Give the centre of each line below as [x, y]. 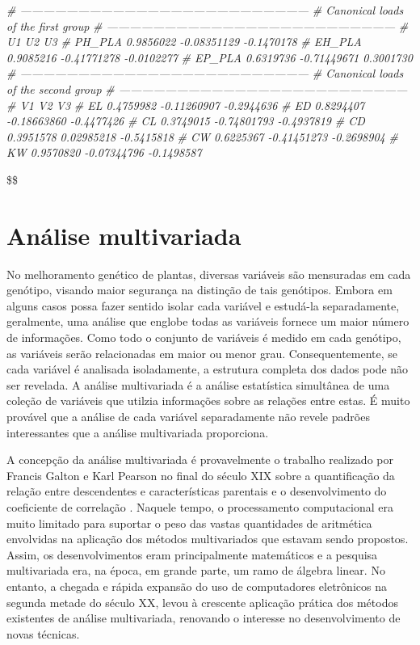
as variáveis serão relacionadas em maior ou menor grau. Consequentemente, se [202, 353]
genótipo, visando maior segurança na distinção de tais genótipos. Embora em [199, 290]
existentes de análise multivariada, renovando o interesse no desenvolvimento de [204, 618]
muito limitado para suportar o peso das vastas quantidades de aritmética [189, 523]
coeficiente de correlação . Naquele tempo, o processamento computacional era [200, 506]
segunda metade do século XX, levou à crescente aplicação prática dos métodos [202, 602]
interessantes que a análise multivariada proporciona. [138, 432]
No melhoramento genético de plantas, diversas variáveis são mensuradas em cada [209, 274]
